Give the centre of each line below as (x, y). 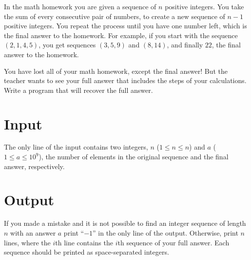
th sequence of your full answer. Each (174, 242)
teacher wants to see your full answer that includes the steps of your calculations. (125, 80)
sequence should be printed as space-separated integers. (87, 252)
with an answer (33, 232)
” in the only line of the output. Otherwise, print (165, 232)
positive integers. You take (204, 6)
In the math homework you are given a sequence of (80, 6)
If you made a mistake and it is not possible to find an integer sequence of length (125, 223)
